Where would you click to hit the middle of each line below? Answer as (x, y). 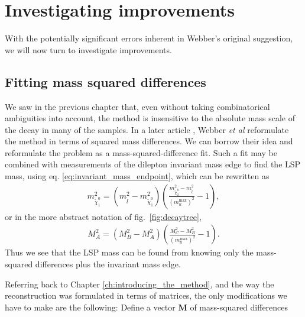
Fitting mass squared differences (106, 81)
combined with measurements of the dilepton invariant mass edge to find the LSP (153, 164)
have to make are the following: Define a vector (90, 307)
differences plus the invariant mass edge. (108, 263)
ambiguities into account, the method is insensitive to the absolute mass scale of (150, 118)
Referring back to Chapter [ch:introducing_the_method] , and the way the (139, 284)
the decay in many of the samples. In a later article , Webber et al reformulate (147, 129)
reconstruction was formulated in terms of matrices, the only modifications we (146, 295)
